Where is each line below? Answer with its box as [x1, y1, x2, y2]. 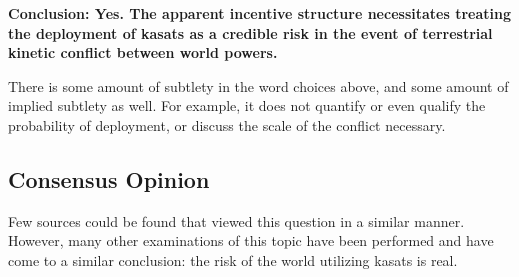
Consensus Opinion [8, 163, 210, 194]
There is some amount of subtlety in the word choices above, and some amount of [8, 75, 509, 96]
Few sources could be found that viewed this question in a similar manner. [8, 210, 465, 231]
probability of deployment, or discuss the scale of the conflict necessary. [8, 114, 446, 135]
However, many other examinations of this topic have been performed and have [8, 230, 494, 251]
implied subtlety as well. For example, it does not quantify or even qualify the [8, 95, 486, 116]
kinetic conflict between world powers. [8, 42, 278, 63]
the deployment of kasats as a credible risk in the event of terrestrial [8, 22, 493, 43]
